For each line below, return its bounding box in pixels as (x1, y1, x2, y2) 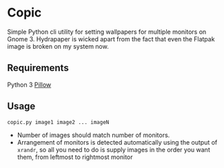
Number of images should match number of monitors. (17, 131, 170, 139)
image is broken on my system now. (7, 42, 109, 50)
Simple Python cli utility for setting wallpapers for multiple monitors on (7, 28, 207, 36)
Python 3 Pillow (7, 81, 52, 89)
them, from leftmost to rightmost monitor (17, 153, 133, 161)
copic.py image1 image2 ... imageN (7, 118, 110, 125)
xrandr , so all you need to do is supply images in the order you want (17, 145, 210, 154)
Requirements (7, 62, 69, 74)
